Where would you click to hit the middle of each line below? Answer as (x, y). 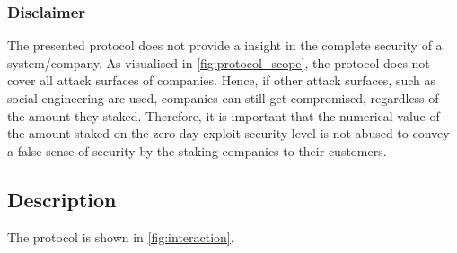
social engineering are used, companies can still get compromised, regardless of (223, 98)
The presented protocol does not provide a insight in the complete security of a (225, 45)
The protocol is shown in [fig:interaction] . (121, 236)
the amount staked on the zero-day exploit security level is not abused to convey (228, 133)
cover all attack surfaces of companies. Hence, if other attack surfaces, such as (222, 80)
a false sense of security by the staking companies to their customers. (197, 150)
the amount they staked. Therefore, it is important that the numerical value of (224, 115)
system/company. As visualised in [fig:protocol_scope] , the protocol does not (219, 62)
